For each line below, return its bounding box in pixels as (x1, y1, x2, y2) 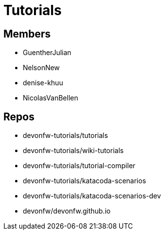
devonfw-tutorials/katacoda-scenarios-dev (23, 192, 161, 200)
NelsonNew (23, 63, 60, 72)
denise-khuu (23, 78, 63, 87)
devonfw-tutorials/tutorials (23, 131, 108, 140)
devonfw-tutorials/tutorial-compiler (23, 161, 135, 170)
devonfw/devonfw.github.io (23, 207, 111, 215)
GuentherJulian (23, 48, 71, 57)
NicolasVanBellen (23, 94, 78, 102)
